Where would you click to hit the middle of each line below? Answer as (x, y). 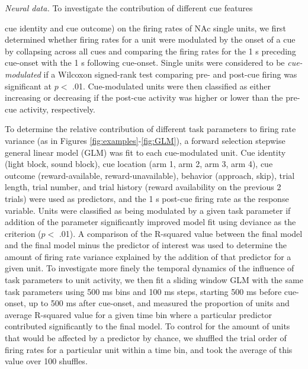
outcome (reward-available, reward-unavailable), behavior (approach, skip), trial (150, 175)
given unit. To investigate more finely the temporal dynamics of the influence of (150, 268)
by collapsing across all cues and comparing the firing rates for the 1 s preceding (150, 51)
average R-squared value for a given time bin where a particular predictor (138, 314)
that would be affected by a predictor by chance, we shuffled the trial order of (146, 338)
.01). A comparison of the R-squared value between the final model (181, 233)
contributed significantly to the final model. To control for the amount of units (147, 326)
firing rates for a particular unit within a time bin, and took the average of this (149, 349)
